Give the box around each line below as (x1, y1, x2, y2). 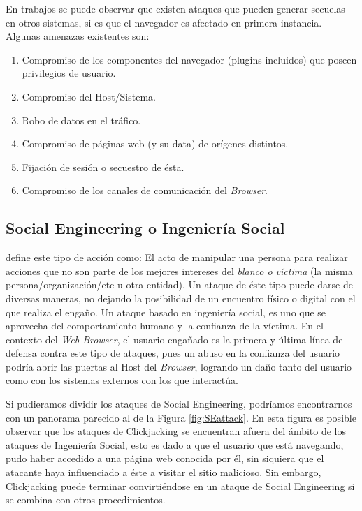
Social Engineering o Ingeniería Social (6, 217, 285, 239)
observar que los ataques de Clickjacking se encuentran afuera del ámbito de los (6, 424, 347, 438)
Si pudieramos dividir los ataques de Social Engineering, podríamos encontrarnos (6, 397, 352, 411)
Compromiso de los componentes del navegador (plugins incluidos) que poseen (22, 52, 357, 66)
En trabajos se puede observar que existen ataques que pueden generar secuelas (6, 1, 345, 15)
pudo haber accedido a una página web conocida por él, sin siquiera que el (6, 451, 324, 466)
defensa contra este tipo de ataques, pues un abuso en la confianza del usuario (6, 346, 340, 360)
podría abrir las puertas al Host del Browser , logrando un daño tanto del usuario (6, 359, 352, 373)
